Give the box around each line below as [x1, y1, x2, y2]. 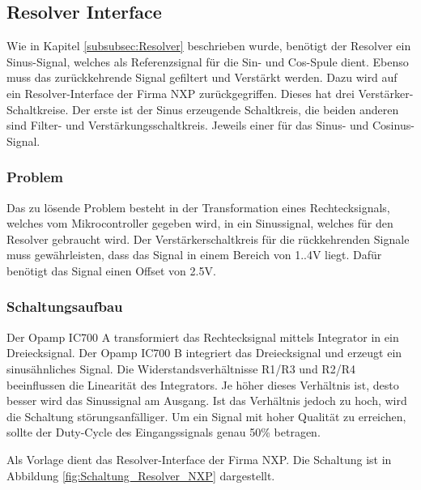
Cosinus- [372, 117, 415, 134]
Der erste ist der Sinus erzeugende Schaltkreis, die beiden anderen [72, 100, 399, 117]
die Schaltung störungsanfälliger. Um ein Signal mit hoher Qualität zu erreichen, [6, 407, 406, 424]
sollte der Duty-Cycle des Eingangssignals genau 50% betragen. [6, 424, 321, 441]
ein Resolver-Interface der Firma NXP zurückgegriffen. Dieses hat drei [6, 84, 355, 101]
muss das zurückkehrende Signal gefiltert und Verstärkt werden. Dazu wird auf [6, 69, 398, 86]
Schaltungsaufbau [6, 296, 123, 317]
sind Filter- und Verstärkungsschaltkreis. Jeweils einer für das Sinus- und [6, 117, 369, 134]
